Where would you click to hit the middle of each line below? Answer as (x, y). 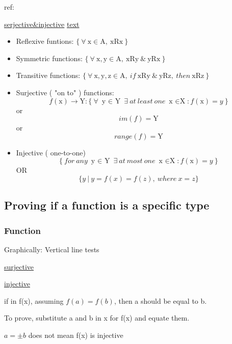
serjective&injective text (42, 24)
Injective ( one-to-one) (51, 152)
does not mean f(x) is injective (76, 335)
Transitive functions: (48, 75)
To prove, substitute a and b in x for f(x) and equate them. (97, 318)
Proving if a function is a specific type (107, 205)
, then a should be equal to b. (160, 300)
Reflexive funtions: (45, 41)
